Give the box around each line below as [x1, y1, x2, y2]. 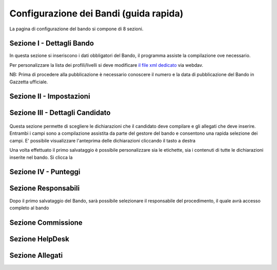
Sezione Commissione [9, 218, 83, 227]
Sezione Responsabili [9, 184, 80, 193]
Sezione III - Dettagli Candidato [9, 109, 111, 117]
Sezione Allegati [9, 251, 63, 260]
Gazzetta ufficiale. [9, 79, 48, 85]
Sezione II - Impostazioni [9, 92, 90, 101]
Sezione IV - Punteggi [9, 168, 81, 176]
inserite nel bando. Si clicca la [9, 154, 73, 160]
